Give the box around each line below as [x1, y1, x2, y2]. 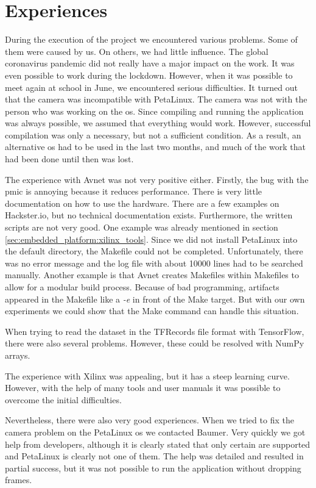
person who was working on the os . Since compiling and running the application [5, 104, 304, 117]
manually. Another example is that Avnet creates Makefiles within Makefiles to [5, 268, 299, 281]
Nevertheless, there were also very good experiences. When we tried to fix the [5, 414, 294, 426]
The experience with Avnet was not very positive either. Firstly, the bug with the [5, 173, 309, 185]
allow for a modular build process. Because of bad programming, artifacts [5, 281, 279, 293]
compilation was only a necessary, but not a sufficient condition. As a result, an [5, 128, 301, 141]
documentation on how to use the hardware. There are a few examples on [5, 196, 279, 209]
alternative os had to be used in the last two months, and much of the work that [5, 140, 306, 153]
